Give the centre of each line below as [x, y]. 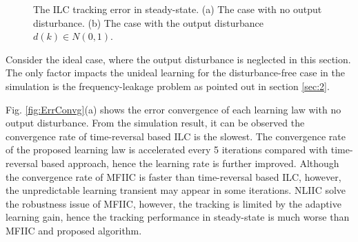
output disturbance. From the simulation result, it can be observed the [155, 123]
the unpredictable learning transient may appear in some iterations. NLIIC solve [176, 190]
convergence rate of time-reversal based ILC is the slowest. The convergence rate [176, 136]
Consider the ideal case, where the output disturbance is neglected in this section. [178, 59]
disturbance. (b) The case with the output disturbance [148, 22]
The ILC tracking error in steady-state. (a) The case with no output [178, 9]
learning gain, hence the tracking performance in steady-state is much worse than [178, 217]
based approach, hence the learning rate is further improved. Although [190, 163]
